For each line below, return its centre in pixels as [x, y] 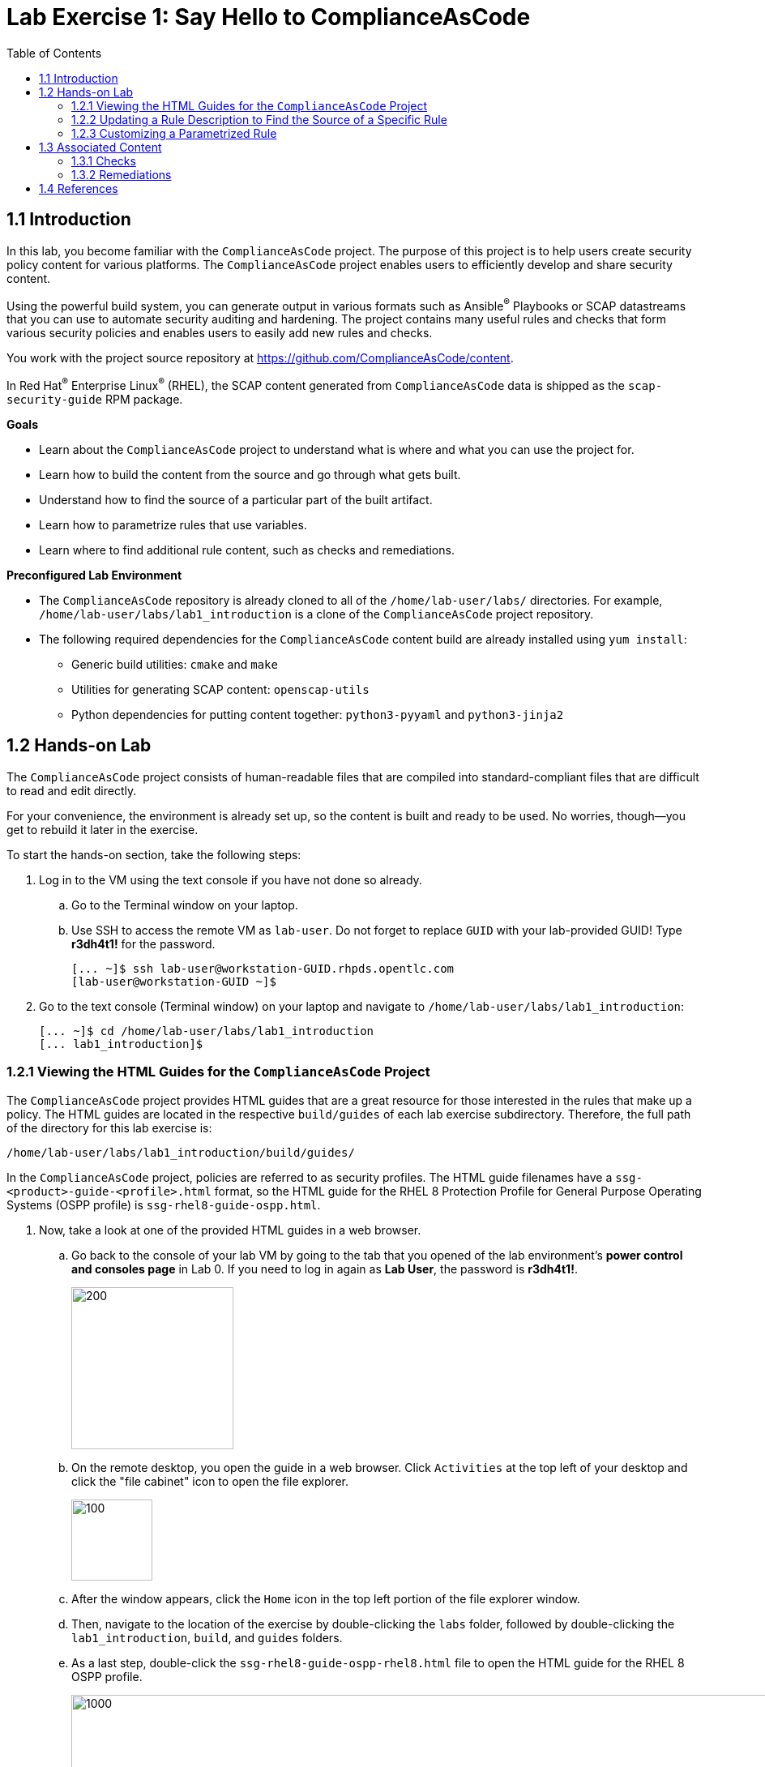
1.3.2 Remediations [122, 174]
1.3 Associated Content [100, 147]
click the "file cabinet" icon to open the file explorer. [210, 1481]
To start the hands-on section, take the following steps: [154, 854]
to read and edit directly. [72, 790]
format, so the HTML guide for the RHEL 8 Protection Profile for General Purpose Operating [458, 1191]
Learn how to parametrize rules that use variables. [173, 524]
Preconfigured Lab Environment [94, 575]
